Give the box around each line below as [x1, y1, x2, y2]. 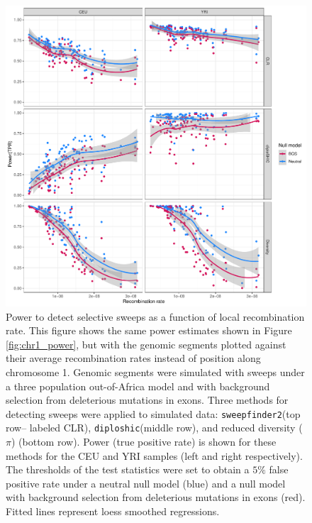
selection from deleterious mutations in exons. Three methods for [6, 392, 289, 407]
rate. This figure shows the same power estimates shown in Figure [6, 323, 292, 338]
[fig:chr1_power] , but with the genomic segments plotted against [6, 336, 286, 351]
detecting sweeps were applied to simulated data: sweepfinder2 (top [6, 406, 301, 421]
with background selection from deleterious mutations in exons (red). [6, 490, 306, 505]
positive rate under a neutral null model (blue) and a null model [6, 475, 286, 490]
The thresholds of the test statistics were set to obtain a [6, 462, 250, 477]
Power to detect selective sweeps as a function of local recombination [6, 309, 305, 324]
